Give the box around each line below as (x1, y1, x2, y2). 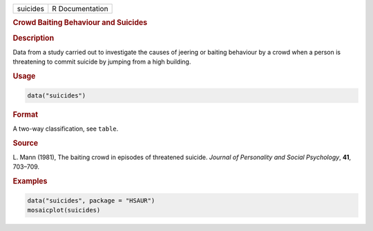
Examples (12, 176, 48, 186)
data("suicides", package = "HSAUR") (27, 196, 155, 204)
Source (12, 138, 39, 148)
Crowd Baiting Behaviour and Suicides (12, 18, 148, 28)
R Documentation (52, 4, 108, 13)
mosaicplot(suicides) (27, 206, 101, 214)
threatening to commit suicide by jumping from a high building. (12, 57, 191, 66)
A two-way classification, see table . (12, 124, 119, 133)
